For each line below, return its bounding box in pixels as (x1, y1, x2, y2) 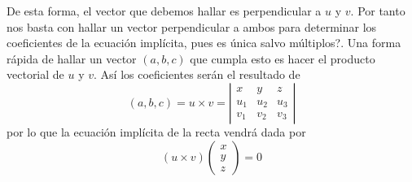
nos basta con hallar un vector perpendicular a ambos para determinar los (7, 18, 377, 35)
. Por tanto (350, 2, 405, 19)
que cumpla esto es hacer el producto (190, 50, 375, 67)
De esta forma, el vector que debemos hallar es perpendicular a (7, 2, 322, 19)
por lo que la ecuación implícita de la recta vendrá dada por (7, 123, 306, 140)
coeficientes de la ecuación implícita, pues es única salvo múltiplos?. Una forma (7, 34, 401, 51)
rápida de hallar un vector (7, 50, 137, 67)
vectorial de (7, 66, 64, 83)
